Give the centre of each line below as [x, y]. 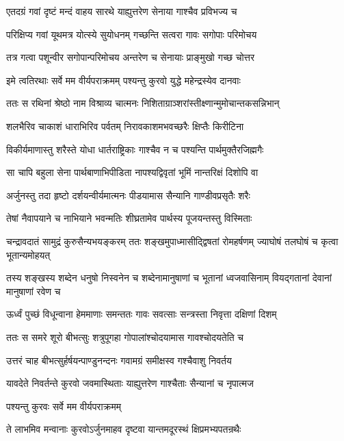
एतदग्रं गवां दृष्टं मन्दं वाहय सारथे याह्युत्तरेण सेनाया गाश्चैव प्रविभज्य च [122, 11]
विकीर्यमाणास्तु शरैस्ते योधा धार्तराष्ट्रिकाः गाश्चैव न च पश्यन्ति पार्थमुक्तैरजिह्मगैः [135, 149]
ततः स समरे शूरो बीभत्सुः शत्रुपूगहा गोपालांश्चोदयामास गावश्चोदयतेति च [125, 337]
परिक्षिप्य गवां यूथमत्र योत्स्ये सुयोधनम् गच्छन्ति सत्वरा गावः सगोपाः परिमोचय [132, 34]
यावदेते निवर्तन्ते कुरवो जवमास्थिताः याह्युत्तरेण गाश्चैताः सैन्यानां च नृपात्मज [130, 383]
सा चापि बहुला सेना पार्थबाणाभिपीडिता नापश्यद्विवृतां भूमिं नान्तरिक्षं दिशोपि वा [132, 172]
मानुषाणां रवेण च [34, 291]
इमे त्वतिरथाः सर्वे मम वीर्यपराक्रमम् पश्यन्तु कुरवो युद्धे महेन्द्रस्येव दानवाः [123, 80]
